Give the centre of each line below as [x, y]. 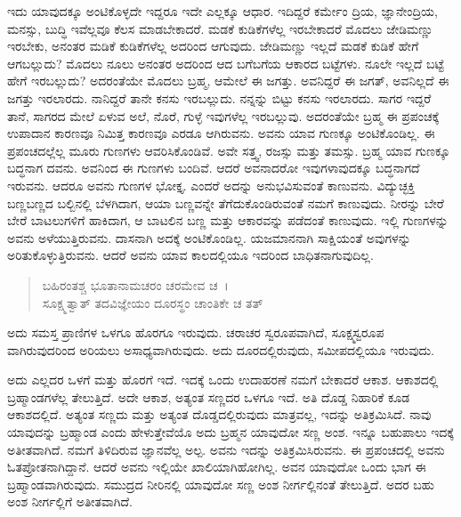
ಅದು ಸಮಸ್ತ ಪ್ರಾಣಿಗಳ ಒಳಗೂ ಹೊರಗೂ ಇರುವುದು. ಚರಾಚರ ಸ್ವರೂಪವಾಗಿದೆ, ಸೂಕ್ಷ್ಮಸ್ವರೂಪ [196, 332]
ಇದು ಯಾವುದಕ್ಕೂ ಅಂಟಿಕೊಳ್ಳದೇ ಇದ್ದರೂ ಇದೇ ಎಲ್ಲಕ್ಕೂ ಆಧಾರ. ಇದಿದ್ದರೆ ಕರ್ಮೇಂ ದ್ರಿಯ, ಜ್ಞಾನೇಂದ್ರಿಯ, [223, 11]
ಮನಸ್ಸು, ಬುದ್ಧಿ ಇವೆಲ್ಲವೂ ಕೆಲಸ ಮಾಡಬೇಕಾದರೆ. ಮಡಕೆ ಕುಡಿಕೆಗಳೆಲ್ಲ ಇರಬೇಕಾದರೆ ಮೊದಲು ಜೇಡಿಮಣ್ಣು [220, 28]
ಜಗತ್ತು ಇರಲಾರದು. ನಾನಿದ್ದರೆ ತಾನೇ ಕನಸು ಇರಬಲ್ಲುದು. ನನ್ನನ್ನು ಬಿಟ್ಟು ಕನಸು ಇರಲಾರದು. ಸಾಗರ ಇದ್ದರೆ [219, 97]
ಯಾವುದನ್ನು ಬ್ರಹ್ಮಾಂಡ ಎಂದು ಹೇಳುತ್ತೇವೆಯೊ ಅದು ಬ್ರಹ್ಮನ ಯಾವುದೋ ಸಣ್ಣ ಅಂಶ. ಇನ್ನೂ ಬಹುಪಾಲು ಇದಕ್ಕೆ [230, 432]
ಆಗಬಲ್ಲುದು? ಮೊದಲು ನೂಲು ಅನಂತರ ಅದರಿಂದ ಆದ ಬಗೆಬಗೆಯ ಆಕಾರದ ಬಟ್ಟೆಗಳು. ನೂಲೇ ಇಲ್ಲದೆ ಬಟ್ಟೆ [226, 63]
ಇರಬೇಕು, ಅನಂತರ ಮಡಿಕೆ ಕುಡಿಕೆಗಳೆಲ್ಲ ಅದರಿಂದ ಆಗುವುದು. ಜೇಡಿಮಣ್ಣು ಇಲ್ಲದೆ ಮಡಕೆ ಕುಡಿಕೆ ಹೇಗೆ [213, 46]
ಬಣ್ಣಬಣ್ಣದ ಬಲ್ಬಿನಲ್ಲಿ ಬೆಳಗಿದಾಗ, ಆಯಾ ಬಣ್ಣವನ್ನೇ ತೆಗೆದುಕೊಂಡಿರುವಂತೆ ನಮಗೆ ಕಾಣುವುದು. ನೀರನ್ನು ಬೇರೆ [226, 202]
